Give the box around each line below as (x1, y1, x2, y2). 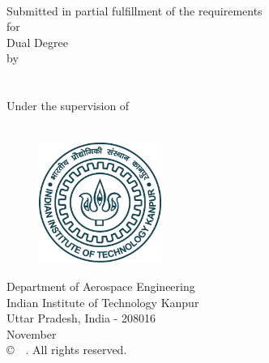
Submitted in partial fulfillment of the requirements (6, 2, 263, 19)
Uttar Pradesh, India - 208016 (6, 310, 156, 327)
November (6, 325, 57, 342)
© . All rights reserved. (6, 341, 127, 358)
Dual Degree (6, 33, 68, 50)
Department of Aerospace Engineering (6, 278, 195, 295)
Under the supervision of (6, 97, 130, 114)
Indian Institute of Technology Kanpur (6, 293, 199, 310)
